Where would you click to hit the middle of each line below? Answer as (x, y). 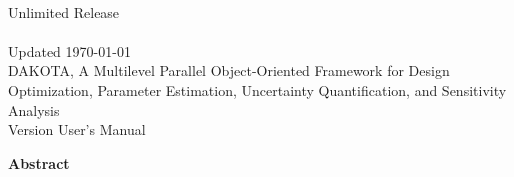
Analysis (34, 109)
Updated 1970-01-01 (69, 50)
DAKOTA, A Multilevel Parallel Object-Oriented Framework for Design (229, 70)
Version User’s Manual (77, 129)
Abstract (39, 162)
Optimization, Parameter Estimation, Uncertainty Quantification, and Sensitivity (257, 89)
